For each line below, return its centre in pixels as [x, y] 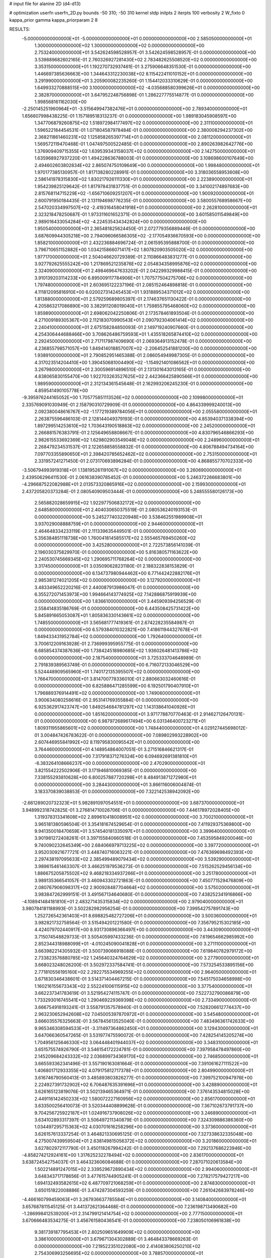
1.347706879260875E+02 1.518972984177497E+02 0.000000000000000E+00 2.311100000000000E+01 [144, 123]
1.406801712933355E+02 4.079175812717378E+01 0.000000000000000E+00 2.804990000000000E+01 [144, 1071]
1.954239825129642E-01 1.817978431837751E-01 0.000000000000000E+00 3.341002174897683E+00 [142, 186]
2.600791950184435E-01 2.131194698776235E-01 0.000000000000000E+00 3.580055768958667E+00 [143, 200]
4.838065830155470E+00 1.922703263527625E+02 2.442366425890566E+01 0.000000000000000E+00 [146, 376]
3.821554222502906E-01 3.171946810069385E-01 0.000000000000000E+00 [115, 770]
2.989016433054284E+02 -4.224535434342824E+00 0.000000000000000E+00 [120, 221]
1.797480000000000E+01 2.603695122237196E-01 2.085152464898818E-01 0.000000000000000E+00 [143, 285]
